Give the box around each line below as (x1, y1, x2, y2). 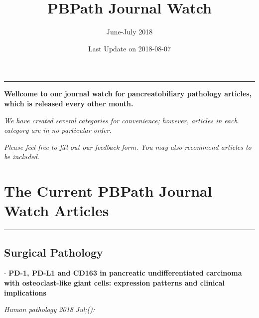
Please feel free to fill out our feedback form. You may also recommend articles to (4, 141, 252, 152)
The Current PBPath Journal (4, 181, 212, 201)
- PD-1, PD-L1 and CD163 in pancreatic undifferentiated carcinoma (4, 268, 242, 278)
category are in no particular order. (4, 125, 112, 135)
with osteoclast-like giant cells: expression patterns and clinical (4, 277, 225, 288)
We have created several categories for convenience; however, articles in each (4, 115, 238, 125)
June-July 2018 (106, 26, 153, 37)
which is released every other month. (4, 98, 133, 108)
